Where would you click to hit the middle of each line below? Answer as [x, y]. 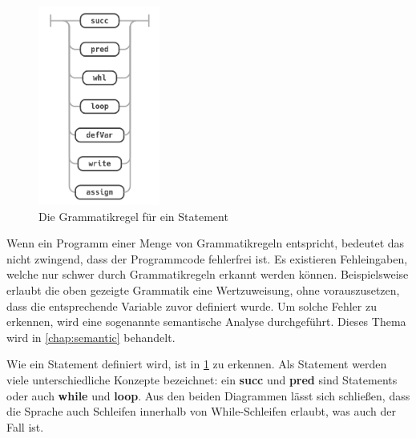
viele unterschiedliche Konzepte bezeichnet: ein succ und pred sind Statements [202, 380]
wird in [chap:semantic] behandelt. [91, 337]
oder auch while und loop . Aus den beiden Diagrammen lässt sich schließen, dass [208, 395]
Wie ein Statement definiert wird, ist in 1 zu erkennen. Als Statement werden [197, 364]
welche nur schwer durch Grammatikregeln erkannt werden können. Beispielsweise [208, 274]
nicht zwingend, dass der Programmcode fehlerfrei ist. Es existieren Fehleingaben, [207, 258]
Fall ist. [25, 426]
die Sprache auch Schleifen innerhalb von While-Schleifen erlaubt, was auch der [201, 411]
